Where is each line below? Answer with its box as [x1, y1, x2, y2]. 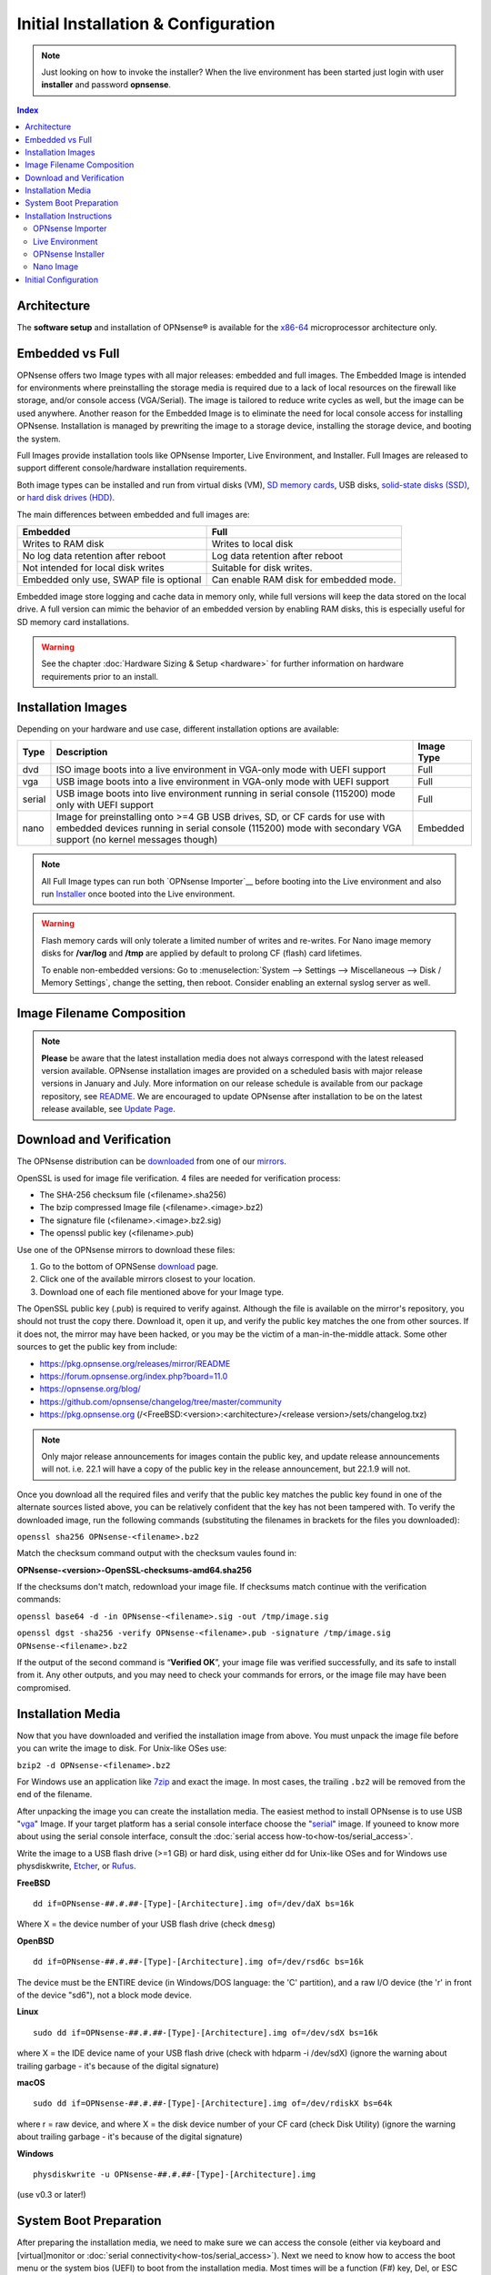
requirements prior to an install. [41, 671, 159, 682]
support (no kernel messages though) [55, 834, 218, 846]
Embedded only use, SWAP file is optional [22, 573, 202, 586]
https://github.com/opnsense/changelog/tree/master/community [39, 1396, 282, 1407]
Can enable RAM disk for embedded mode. [211, 573, 396, 586]
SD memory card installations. [16, 616, 130, 627]
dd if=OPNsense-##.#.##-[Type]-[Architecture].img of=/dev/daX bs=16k [33, 1898, 355, 1909]
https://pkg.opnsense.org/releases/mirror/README [39, 1358, 231, 1369]
